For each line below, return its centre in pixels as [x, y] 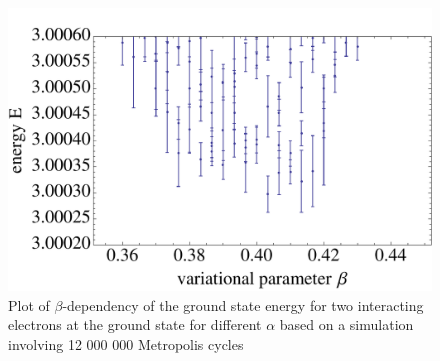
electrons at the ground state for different [135, 324]
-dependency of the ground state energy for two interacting [243, 304]
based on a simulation [346, 324]
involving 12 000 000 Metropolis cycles [126, 344]
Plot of [29, 304]
